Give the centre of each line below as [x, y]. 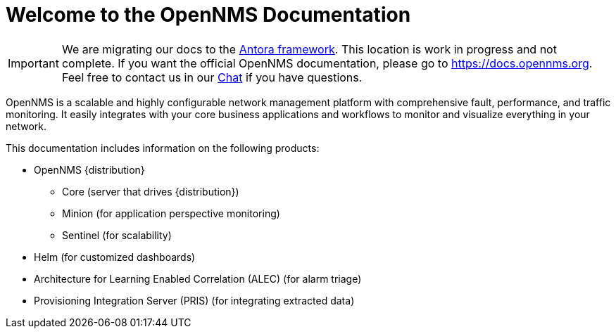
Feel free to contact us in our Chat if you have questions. [212, 77]
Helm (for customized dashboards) [115, 257]
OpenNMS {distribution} [89, 169]
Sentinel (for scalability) [117, 235]
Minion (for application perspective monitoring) [171, 213]
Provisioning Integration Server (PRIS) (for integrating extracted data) [194, 300]
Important [33, 63]
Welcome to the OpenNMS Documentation [208, 15]
